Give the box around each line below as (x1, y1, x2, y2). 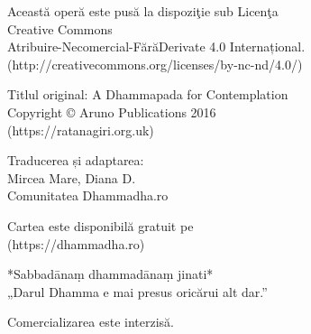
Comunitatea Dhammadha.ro (7, 186, 169, 205)
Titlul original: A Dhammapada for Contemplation (7, 85, 288, 104)
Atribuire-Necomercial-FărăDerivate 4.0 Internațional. (7, 37, 306, 56)
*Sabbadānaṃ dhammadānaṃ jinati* (7, 264, 214, 283)
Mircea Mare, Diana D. (7, 168, 136, 187)
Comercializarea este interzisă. (7, 312, 174, 331)
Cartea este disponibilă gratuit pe (7, 216, 194, 235)
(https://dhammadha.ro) (7, 234, 145, 253)
